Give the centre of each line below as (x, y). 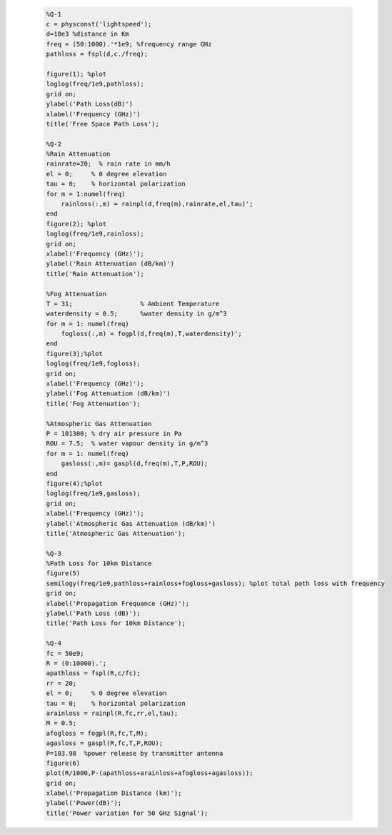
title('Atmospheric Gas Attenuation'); (116, 533)
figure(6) (63, 763)
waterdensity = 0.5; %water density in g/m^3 (137, 314)
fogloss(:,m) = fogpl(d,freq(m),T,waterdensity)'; (151, 334)
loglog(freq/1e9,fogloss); (93, 364)
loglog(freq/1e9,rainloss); (95, 234)
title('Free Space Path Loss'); (103, 124)
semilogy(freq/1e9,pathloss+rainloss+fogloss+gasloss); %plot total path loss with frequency (216, 583)
